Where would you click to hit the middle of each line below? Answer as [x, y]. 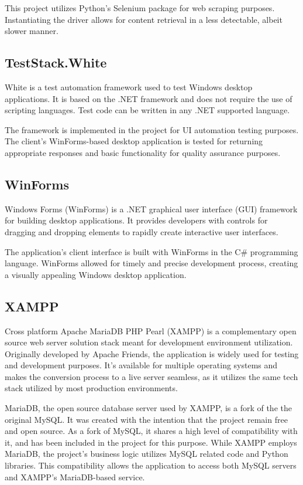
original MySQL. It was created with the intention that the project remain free [146, 419]
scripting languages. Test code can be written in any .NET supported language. [147, 110]
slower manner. [32, 31]
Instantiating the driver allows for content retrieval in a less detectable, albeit [144, 19]
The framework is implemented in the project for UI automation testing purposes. [152, 129]
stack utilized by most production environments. [91, 388]
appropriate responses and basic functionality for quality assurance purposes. [143, 152]
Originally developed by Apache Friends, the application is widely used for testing [152, 353]
